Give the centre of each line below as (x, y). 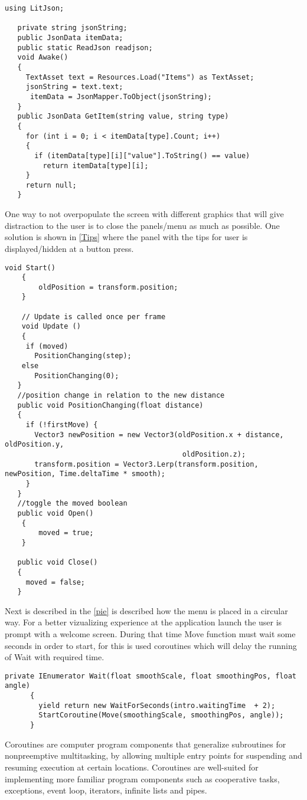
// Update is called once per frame (94, 317)
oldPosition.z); (214, 454)
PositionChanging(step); (83, 356)
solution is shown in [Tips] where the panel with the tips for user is (126, 237)
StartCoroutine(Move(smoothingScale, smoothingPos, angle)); (161, 715)
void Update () (51, 327)
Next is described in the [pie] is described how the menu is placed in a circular (146, 610)
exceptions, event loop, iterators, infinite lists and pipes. (106, 790)
